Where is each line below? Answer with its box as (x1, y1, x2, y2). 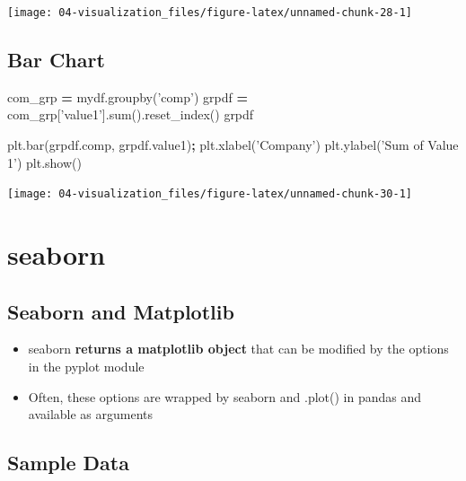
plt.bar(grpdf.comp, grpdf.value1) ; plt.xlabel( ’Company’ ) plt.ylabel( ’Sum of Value (7, 136, 459, 154)
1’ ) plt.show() (7, 153, 82, 171)
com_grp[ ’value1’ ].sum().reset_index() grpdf (7, 105, 254, 124)
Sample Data (7, 449, 129, 477)
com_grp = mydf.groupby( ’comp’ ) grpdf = (7, 87, 248, 106)
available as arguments (28, 405, 154, 424)
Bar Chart (7, 46, 105, 74)
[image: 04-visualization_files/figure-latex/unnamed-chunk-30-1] (7, 188, 413, 201)
